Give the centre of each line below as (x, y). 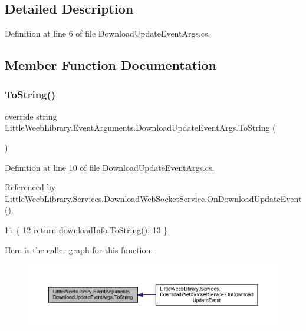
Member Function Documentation (111, 65)
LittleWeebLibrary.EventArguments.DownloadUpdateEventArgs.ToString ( (140, 128)
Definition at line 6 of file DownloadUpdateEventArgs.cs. (108, 33)
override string (31, 116)
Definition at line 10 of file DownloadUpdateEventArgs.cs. (110, 167)
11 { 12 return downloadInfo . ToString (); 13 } (86, 229)
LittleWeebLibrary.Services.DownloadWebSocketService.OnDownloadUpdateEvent (153, 198)
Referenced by (30, 187)
